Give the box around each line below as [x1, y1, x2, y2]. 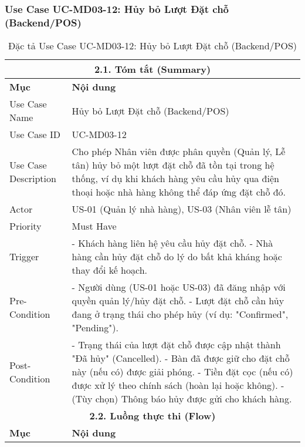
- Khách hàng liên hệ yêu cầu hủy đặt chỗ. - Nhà [72, 236, 273, 250]
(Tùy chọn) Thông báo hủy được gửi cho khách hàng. [72, 392, 292, 406]
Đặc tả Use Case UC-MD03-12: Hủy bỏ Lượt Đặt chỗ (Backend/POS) [8, 39, 297, 53]
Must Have [72, 219, 117, 233]
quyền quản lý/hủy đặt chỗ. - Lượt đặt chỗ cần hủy [72, 294, 284, 308]
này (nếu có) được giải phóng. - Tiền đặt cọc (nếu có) [72, 365, 293, 379]
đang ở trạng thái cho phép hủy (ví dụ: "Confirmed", [72, 307, 289, 321]
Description [9, 172, 56, 186]
